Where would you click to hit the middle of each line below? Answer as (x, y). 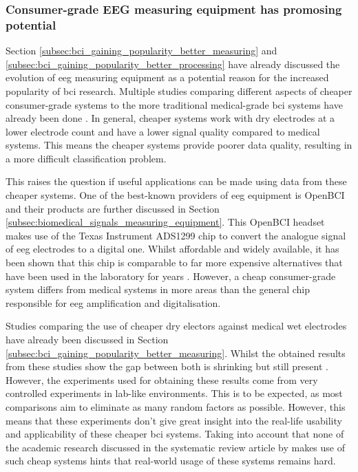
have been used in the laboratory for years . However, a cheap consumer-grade (171, 276)
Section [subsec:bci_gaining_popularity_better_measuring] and (141, 51)
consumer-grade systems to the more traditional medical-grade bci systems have (174, 104)
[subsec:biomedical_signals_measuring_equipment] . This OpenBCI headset (165, 222)
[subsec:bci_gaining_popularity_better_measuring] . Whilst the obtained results (176, 353)
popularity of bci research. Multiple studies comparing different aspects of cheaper (179, 90)
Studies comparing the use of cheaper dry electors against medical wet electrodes (176, 326)
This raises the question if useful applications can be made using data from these (176, 181)
